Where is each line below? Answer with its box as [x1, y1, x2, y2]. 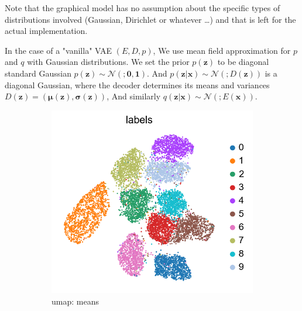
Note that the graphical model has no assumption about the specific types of [5, 2, 280, 13]
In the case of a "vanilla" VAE [5, 44, 112, 56]
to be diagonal [217, 56, 269, 68]
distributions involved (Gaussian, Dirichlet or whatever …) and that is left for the [5, 13, 296, 25]
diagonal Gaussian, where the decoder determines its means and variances [5, 78, 270, 91]
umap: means [52, 295, 99, 307]
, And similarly [107, 90, 161, 102]
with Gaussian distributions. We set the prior [27, 56, 190, 68]
